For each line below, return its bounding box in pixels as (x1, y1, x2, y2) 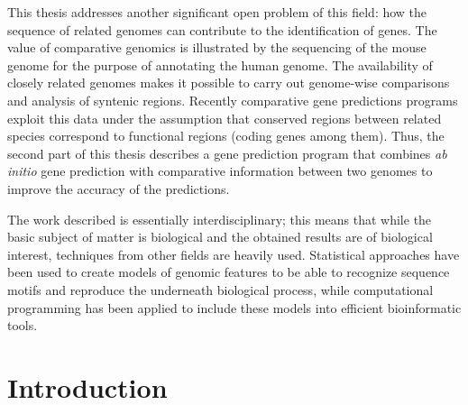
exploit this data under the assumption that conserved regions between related (7, 108, 442, 127)
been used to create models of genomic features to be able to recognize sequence (7, 262, 450, 281)
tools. (7, 316, 38, 335)
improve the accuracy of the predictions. (7, 179, 230, 198)
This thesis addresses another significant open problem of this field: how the (7, 3, 427, 21)
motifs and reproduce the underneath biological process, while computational (7, 280, 434, 299)
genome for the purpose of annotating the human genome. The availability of (7, 55, 433, 74)
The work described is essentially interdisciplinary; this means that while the (7, 209, 432, 228)
